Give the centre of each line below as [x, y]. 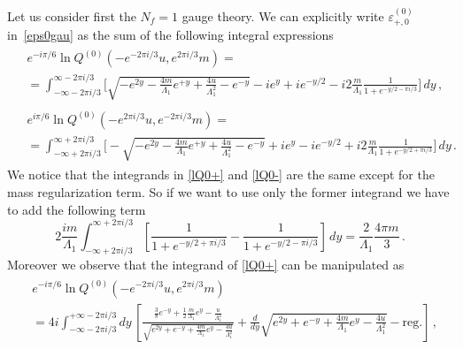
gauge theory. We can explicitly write [283, 15]
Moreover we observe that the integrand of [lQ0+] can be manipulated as [206, 265]
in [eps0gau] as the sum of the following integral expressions [170, 35]
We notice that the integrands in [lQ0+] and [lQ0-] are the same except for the [221, 174]
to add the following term [77, 209]
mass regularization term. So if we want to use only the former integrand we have [228, 191]
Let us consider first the [72, 15]
